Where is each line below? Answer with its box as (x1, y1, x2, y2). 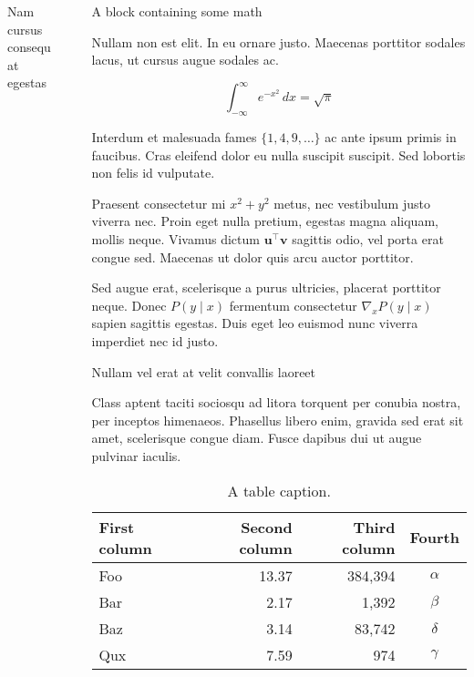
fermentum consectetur (229, 295, 357, 314)
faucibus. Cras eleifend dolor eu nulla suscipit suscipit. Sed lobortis (91, 145, 466, 164)
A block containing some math (91, 2, 263, 20)
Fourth (409, 527, 459, 549)
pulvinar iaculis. (91, 446, 181, 465)
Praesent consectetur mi (91, 193, 226, 212)
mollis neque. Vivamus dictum (91, 230, 260, 249)
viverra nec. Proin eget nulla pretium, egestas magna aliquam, (91, 211, 438, 231)
